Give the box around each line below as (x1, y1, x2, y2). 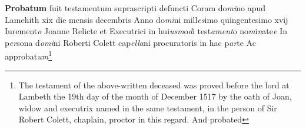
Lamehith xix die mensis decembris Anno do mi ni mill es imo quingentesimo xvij (5, 13, 288, 25)
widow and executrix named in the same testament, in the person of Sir (18, 101, 277, 114)
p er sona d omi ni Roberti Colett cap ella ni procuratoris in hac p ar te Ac (5, 36, 256, 48)
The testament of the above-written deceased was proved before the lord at (18, 78, 290, 91)
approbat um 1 (5, 48, 52, 62)
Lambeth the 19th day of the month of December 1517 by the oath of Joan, (18, 90, 292, 102)
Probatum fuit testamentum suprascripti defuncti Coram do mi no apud (5, 2, 266, 14)
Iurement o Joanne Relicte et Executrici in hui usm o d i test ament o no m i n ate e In (5, 25, 287, 37)
